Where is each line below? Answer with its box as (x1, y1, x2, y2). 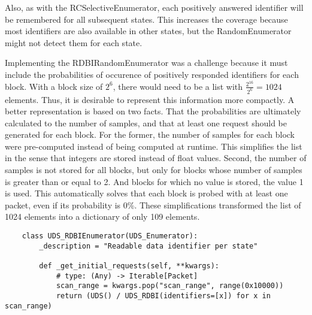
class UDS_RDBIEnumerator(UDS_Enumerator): (22, 232, 198, 241)
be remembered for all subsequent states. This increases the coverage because (5, 13, 288, 25)
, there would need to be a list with (113, 80, 243, 92)
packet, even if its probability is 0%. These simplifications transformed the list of (5, 198, 301, 211)
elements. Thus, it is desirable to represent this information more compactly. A (5, 93, 295, 105)
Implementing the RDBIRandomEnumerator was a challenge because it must (5, 56, 288, 69)
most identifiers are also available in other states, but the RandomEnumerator (5, 25, 292, 37)
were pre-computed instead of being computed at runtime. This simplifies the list (5, 140, 302, 152)
